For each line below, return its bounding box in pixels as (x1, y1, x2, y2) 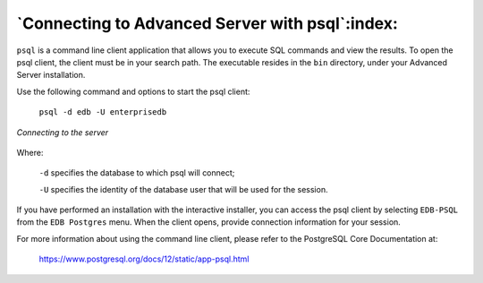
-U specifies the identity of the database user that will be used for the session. (38, 184, 328, 194)
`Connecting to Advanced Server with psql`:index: (16, 13, 398, 33)
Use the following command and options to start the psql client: (16, 86, 250, 97)
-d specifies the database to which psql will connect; (38, 167, 235, 178)
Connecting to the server (16, 126, 109, 138)
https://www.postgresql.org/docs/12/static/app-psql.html (38, 253, 250, 264)
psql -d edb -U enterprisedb (38, 107, 167, 117)
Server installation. (16, 70, 86, 81)
